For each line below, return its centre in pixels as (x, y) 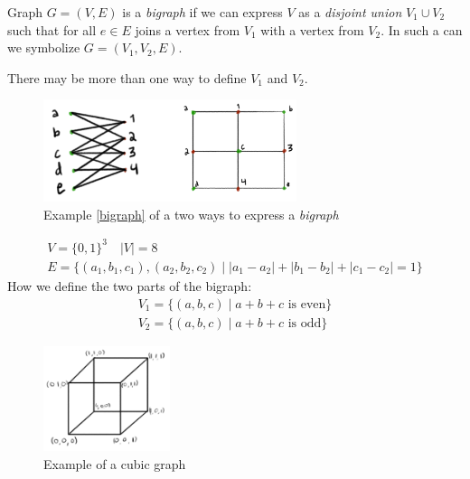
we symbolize (44, 47)
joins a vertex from (188, 29)
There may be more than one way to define (127, 77)
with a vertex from (312, 29)
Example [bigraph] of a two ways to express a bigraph (191, 214)
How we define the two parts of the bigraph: (130, 285)
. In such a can (422, 29)
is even (307, 304)
